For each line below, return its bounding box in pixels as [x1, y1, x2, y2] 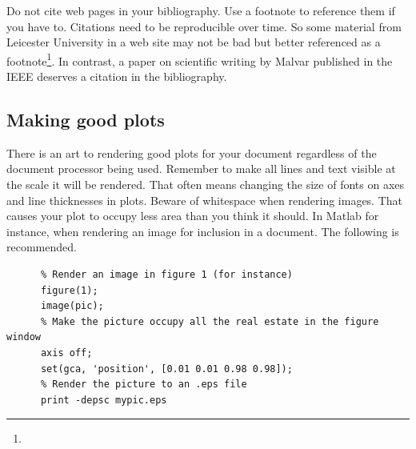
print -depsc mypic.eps [40, 394, 167, 406]
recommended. [6, 239, 77, 255]
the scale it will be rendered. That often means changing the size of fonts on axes [6, 176, 405, 193]
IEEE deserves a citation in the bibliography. [6, 68, 227, 85]
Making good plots [6, 107, 165, 132]
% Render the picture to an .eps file [40, 379, 247, 391]
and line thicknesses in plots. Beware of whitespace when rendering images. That [6, 191, 403, 208]
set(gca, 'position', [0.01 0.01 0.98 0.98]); [40, 363, 293, 375]
